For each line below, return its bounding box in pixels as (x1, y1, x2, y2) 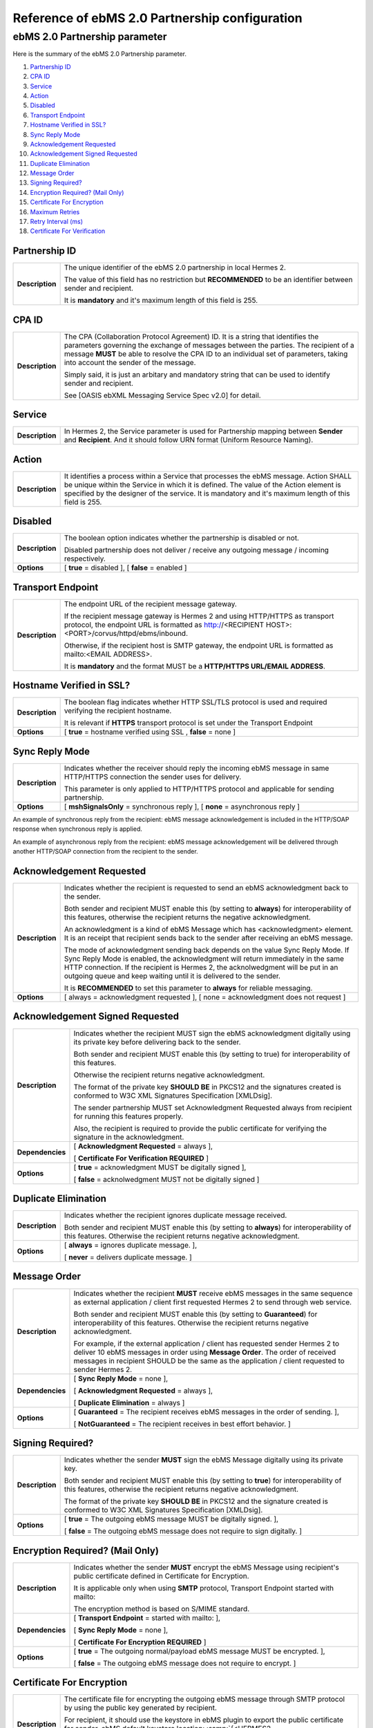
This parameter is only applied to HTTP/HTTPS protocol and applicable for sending (64, 784, 334, 793)
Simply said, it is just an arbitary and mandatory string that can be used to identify (64, 370, 331, 379)
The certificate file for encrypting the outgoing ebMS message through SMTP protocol (64, 1694, 345, 1704)
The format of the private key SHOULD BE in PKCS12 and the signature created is (64, 1496, 328, 1506)
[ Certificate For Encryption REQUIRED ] (73, 1637, 207, 1646)
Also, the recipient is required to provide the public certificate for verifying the (73, 1123, 327, 1133)
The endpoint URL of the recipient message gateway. (64, 599, 238, 608)
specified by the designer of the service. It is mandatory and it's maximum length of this (64, 488, 350, 498)
